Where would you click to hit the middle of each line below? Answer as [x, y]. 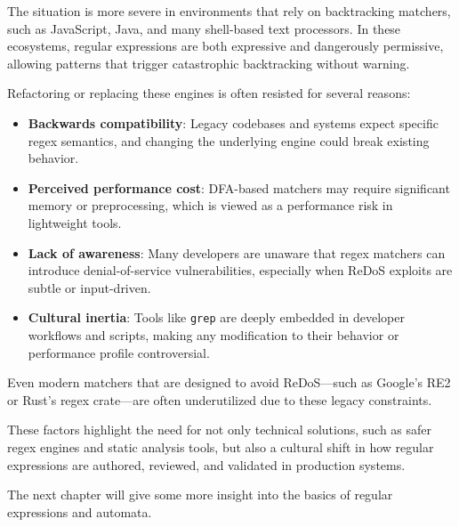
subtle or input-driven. [89, 287]
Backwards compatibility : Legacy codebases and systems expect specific [233, 122]
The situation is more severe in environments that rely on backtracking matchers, [229, 11]
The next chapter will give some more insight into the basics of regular [200, 495]
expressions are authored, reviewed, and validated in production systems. [206, 464]
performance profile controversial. [119, 352]
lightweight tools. [75, 222]
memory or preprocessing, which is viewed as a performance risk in [210, 205]
